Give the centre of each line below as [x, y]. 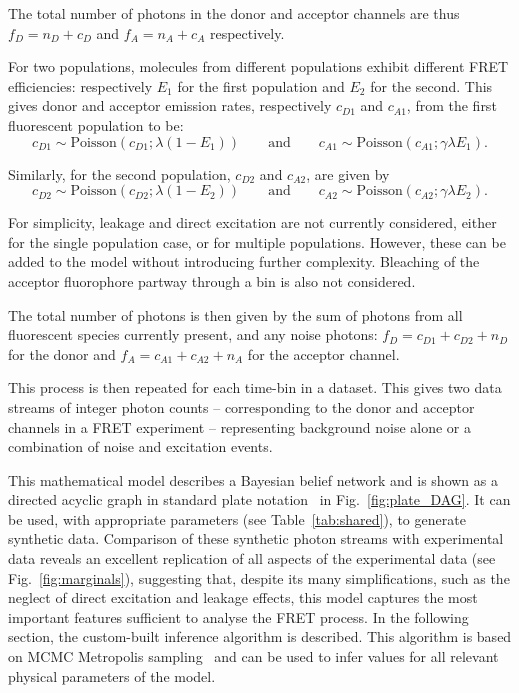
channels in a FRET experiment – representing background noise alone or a [240, 426]
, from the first [451, 105]
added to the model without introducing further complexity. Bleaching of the [244, 261]
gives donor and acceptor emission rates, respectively [170, 105]
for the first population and [261, 85]
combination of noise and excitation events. [140, 446]
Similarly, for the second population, [119, 173]
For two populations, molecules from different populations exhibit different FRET [258, 66]
